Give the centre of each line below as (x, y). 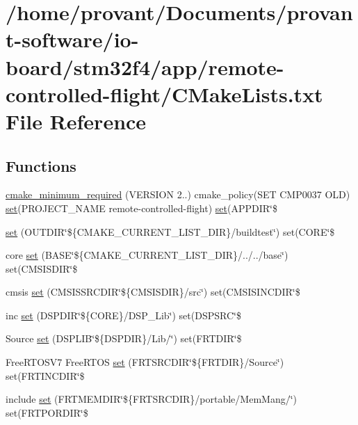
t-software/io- (72, 39)
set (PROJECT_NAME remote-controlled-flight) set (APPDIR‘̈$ (141, 208)
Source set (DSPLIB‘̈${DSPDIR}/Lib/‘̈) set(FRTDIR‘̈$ (124, 338)
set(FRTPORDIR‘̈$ (47, 412)
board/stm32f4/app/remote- (145, 66)
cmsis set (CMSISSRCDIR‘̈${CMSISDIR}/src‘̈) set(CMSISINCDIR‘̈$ (153, 292)
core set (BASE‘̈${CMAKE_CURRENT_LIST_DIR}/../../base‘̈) (147, 255)
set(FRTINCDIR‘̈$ (45, 375)
